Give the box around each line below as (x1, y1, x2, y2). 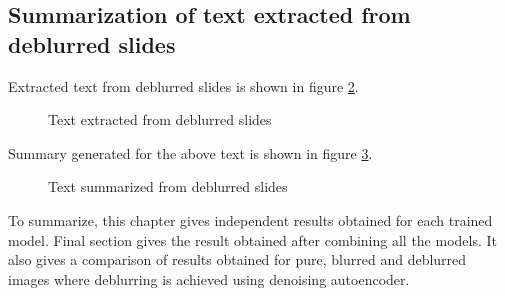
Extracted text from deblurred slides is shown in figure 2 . (8, 75, 359, 96)
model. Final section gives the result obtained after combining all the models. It (8, 229, 498, 250)
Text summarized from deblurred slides (48, 176, 288, 197)
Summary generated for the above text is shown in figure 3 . (8, 142, 373, 163)
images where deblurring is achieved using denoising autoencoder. (8, 268, 410, 289)
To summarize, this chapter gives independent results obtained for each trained (8, 209, 493, 230)
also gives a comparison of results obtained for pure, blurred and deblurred (8, 249, 467, 270)
